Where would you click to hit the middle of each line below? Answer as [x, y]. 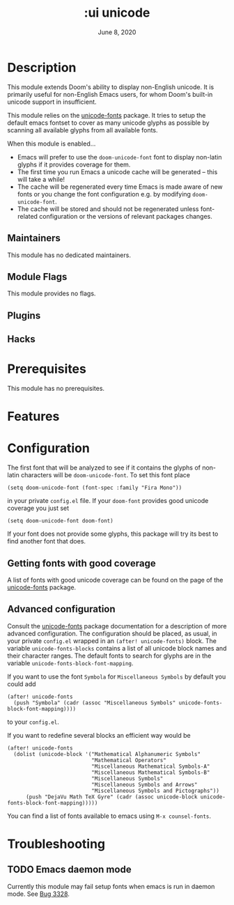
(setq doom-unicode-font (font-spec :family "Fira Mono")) [95, 488]
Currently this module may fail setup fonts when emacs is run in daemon [111, 886]
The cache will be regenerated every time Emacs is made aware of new [120, 187]
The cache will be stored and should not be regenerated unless [108, 209]
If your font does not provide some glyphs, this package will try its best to [113, 534]
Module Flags [37, 277]
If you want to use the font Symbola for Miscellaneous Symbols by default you [117, 676]
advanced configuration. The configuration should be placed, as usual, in [112, 633]
